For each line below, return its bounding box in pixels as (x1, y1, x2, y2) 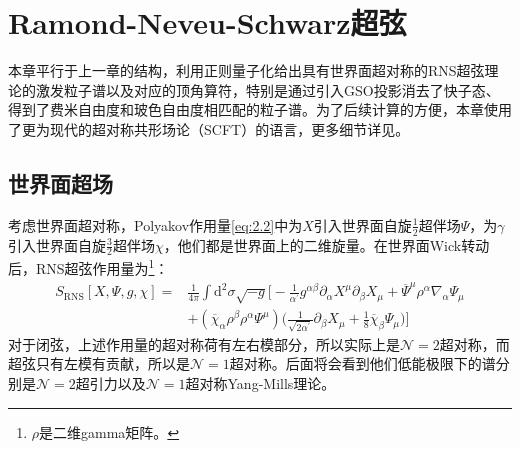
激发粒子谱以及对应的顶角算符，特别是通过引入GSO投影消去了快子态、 (35, 79, 500, 100)
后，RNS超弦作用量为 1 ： (8, 255, 169, 279)
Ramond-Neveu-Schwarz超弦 (8, 2, 407, 43)
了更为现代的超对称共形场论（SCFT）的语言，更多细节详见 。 (8, 118, 410, 139)
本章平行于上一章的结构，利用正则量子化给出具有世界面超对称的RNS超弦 (8, 60, 485, 81)
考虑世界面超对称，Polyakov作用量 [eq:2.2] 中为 (8, 214, 303, 235)
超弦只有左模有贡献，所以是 (8, 353, 190, 374)
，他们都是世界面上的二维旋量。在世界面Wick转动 (163, 234, 490, 255)
